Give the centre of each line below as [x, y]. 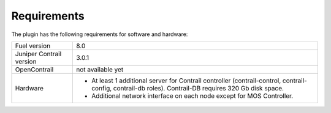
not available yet [100, 69]
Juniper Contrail [38, 54]
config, [101, 88]
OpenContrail [34, 69]
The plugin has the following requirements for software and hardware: [100, 34]
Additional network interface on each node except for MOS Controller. [192, 96]
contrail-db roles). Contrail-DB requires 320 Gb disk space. [199, 88]
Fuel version [33, 46]
